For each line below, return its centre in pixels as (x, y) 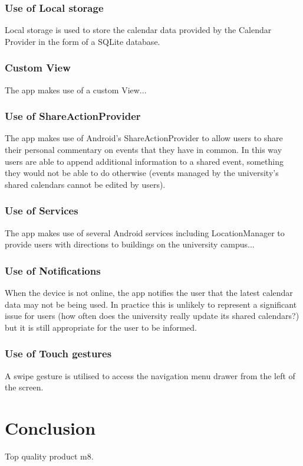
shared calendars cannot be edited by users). (85, 184)
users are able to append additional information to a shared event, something (144, 161)
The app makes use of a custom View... (76, 89)
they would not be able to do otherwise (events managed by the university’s (142, 173)
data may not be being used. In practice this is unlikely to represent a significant (151, 304)
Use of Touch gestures (58, 353)
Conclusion (50, 428)
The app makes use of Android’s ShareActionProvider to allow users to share (144, 138)
